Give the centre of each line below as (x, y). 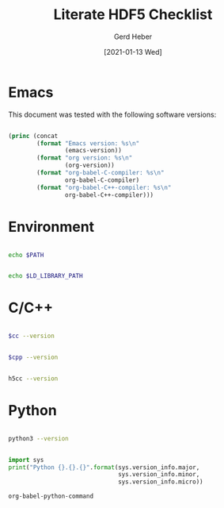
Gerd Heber (133, 37)
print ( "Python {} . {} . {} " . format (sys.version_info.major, (104, 467)
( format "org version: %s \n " (85, 158)
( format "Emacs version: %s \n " (88, 143)
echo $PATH (26, 255)
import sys (26, 460)
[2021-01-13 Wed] (133, 52)
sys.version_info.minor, (159, 475)
